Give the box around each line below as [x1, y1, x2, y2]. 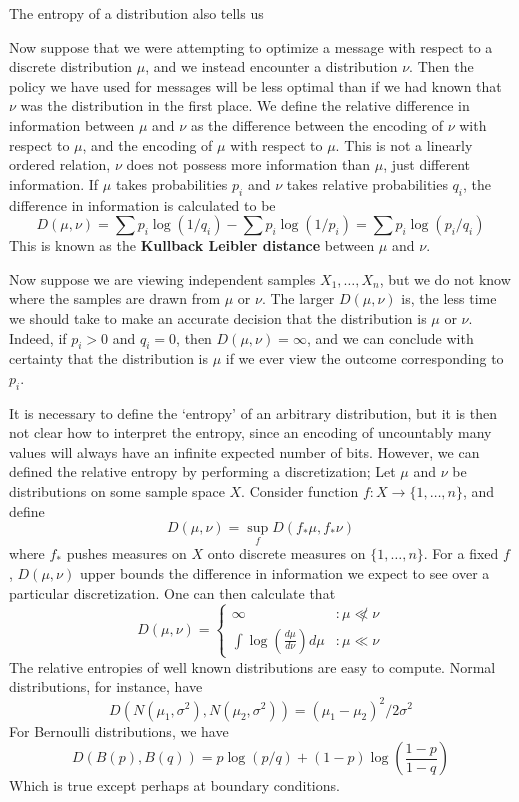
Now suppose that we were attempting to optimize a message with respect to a [9, 36, 493, 57]
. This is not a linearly [335, 134, 473, 155]
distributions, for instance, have [9, 676, 203, 697]
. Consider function [241, 481, 359, 502]
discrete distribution [9, 56, 133, 77]
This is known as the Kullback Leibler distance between [9, 235, 375, 256]
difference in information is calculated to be [9, 194, 276, 215]
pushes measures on [66, 543, 187, 564]
